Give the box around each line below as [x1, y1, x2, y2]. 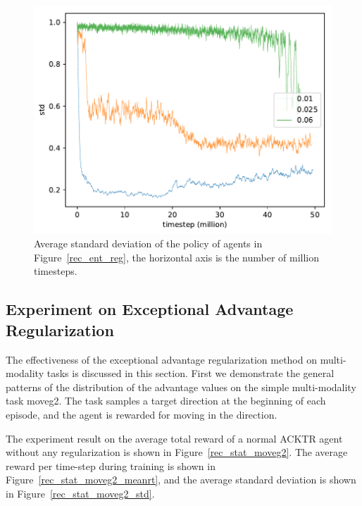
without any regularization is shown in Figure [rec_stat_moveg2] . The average [6, 445, 348, 459]
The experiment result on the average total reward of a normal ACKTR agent [6, 431, 343, 445]
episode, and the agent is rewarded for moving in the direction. [6, 407, 277, 422]
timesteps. [34, 264, 77, 278]
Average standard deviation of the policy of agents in [34, 236, 263, 251]
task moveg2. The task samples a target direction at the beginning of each [6, 393, 326, 408]
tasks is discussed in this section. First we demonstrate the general [46, 366, 335, 381]
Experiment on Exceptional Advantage [6, 298, 294, 320]
